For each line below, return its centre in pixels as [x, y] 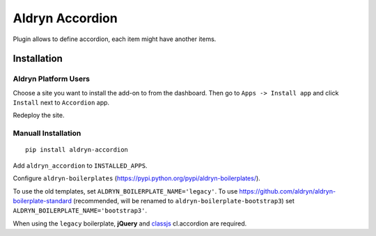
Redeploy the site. [39, 116]
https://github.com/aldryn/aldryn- [288, 191]
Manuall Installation [47, 134]
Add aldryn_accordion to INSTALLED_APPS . [80, 165]
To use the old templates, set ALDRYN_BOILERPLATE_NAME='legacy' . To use [125, 191]
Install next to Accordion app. [61, 103]
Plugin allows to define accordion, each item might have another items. [115, 39]
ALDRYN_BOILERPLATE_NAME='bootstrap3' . [80, 211]
